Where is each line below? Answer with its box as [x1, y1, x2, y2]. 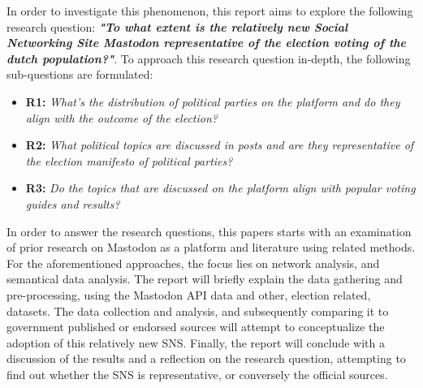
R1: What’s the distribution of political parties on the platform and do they [25, 93, 400, 110]
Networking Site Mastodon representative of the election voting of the [6, 34, 407, 51]
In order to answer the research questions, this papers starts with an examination [6, 222, 412, 239]
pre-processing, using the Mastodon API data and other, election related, [6, 286, 371, 303]
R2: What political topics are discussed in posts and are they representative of [25, 136, 414, 153]
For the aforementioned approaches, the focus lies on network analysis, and [6, 254, 380, 271]
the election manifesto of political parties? [25, 152, 233, 169]
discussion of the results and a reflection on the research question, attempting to [6, 350, 406, 367]
